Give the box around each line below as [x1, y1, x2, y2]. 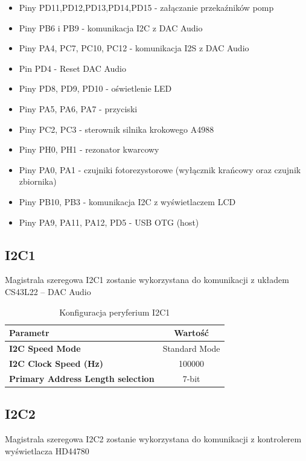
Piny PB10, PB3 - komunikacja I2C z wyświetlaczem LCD [19, 195, 236, 208]
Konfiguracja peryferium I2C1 [59, 305, 170, 318]
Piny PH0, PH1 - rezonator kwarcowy [19, 143, 159, 156]
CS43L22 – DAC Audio [5, 285, 91, 297]
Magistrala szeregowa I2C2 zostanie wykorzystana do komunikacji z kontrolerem [5, 432, 302, 445]
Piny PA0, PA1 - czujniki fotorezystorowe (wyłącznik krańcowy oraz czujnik [19, 163, 301, 176]
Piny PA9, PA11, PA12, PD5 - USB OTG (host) [19, 215, 199, 228]
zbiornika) [19, 175, 57, 188]
